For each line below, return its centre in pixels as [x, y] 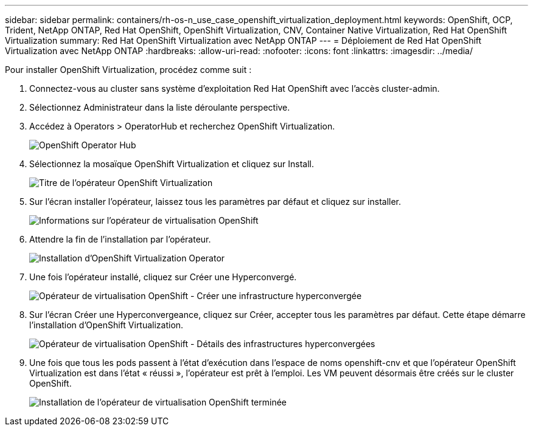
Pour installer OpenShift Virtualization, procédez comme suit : [128, 70]
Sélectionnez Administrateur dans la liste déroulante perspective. [160, 107]
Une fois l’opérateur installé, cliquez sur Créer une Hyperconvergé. [163, 277]
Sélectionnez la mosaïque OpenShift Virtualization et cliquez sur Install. [172, 164]
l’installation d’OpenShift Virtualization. [106, 325]
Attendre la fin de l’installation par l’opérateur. [120, 239]
